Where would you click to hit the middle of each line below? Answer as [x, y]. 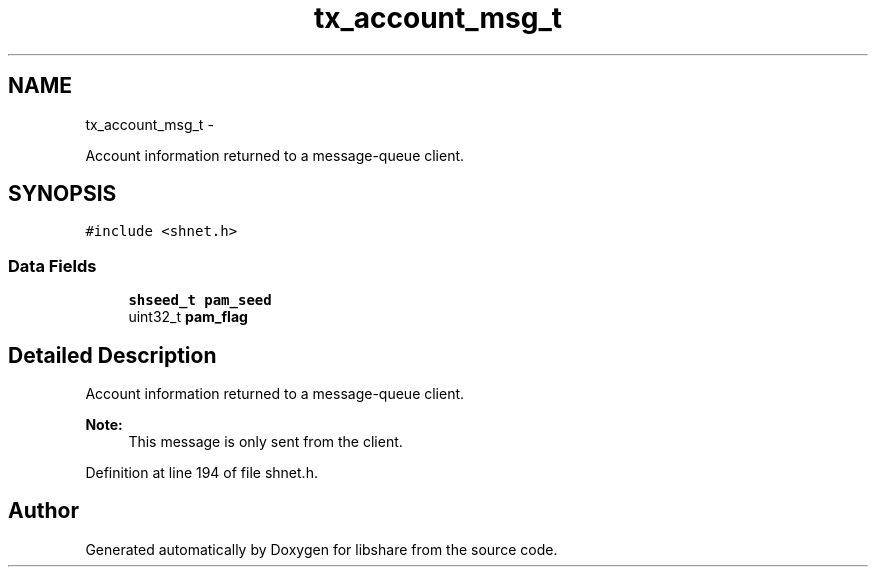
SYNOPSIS [62, 194]
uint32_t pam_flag [188, 317]
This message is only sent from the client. [265, 442]
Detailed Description [112, 355]
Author [43, 511]
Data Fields [52, 265]
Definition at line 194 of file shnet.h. [201, 473]
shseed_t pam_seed [200, 300]
